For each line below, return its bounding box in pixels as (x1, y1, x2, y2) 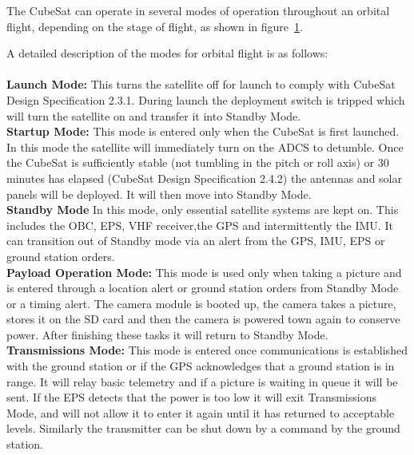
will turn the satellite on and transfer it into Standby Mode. (6, 107, 301, 124)
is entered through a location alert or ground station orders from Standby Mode (6, 279, 399, 296)
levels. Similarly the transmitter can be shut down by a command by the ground (6, 420, 400, 437)
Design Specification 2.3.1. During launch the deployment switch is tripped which (6, 91, 405, 108)
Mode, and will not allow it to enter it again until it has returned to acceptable (6, 404, 395, 421)
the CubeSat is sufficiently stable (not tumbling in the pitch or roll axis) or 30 (6, 154, 389, 171)
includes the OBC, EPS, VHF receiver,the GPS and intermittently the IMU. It (6, 216, 393, 233)
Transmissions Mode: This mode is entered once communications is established (6, 342, 408, 358)
